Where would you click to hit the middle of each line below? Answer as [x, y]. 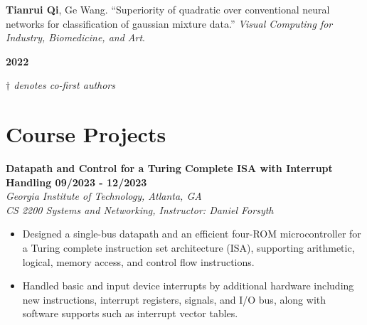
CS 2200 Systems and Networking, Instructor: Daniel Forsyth [140, 209]
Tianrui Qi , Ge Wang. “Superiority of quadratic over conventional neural [168, 9]
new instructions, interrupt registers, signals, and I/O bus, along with [174, 299]
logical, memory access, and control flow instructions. [138, 261]
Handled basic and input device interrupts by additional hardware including [188, 286]
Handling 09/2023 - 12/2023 [76, 182]
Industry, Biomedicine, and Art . [75, 37]
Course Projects [86, 134]
